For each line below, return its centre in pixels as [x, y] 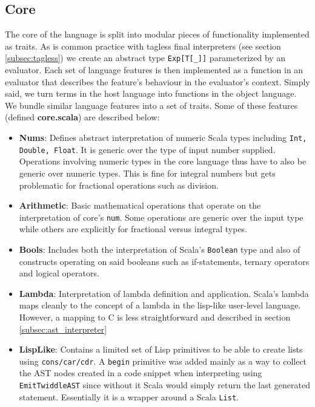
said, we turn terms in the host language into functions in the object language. [151, 93]
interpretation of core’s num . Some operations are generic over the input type [161, 217]
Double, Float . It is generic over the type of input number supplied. [147, 149]
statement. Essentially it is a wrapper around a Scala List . [129, 396]
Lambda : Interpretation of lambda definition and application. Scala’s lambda [164, 293]
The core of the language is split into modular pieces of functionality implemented [157, 34]
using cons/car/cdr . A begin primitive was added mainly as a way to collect [163, 361]
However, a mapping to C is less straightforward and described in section [155, 317]
